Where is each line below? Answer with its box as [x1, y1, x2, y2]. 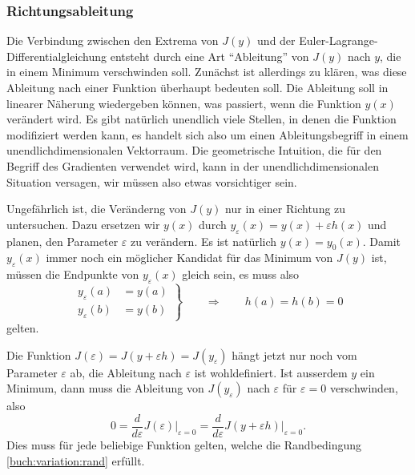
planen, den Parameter [6, 232, 119, 249]
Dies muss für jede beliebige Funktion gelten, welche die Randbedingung [6, 436, 362, 453]
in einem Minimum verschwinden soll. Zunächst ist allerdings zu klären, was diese [6, 63, 407, 80]
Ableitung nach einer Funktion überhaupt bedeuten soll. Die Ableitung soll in [6, 79, 389, 95]
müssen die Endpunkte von [6, 266, 139, 283]
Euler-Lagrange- [299, 32, 378, 49]
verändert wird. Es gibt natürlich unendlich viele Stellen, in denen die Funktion [6, 111, 397, 127]
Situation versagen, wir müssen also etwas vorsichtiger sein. [6, 173, 297, 190]
